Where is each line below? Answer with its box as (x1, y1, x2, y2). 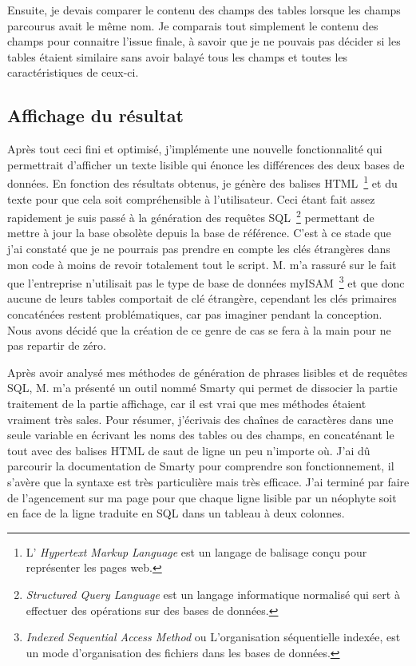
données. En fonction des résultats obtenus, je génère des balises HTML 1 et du (7, 172, 398, 192)
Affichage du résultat (7, 103, 184, 128)
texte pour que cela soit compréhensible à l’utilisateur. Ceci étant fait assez (7, 190, 375, 207)
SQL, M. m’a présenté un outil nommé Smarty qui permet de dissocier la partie (7, 379, 398, 396)
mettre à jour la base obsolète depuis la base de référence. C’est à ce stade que (7, 224, 391, 241)
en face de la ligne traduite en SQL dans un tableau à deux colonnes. (7, 505, 345, 521)
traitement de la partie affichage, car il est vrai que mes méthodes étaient (7, 395, 366, 412)
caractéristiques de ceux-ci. (7, 64, 139, 81)
